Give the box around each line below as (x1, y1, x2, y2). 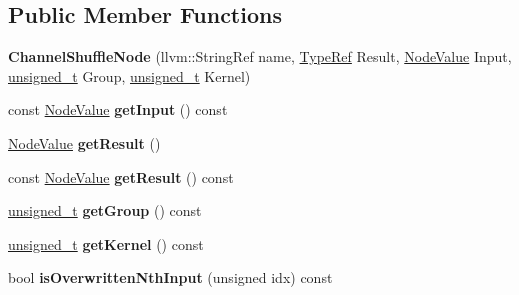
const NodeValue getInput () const (8, 99, 228, 120)
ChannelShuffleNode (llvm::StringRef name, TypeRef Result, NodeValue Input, (8, 46, 512, 67)
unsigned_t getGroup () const (8, 200, 202, 221)
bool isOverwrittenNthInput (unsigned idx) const (8, 267, 333, 288)
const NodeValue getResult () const (8, 166, 234, 187)
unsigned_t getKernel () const (8, 233, 204, 254)
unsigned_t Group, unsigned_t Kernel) (8, 65, 251, 86)
